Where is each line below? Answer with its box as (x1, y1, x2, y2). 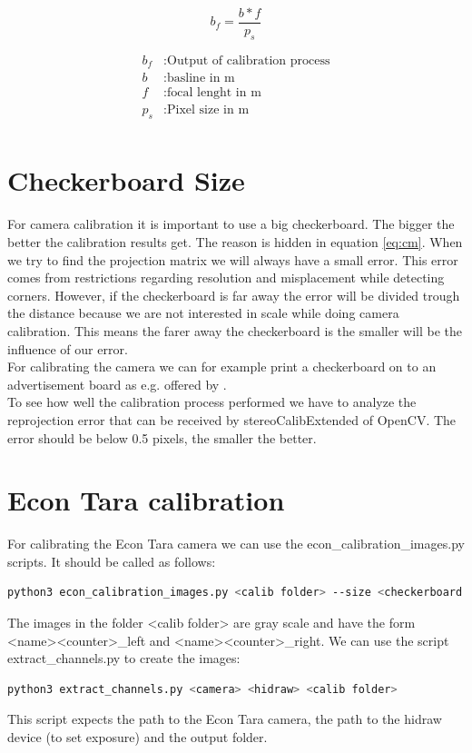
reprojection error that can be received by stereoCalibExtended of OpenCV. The (7, 410, 457, 429)
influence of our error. (7, 339, 128, 358)
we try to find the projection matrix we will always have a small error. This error (7, 250, 458, 269)
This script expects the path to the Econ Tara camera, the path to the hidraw (7, 709, 442, 728)
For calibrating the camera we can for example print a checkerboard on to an (7, 357, 437, 376)
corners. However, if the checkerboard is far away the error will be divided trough (7, 285, 460, 304)
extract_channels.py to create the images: (7, 649, 241, 668)
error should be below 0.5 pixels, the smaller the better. (7, 428, 317, 447)
